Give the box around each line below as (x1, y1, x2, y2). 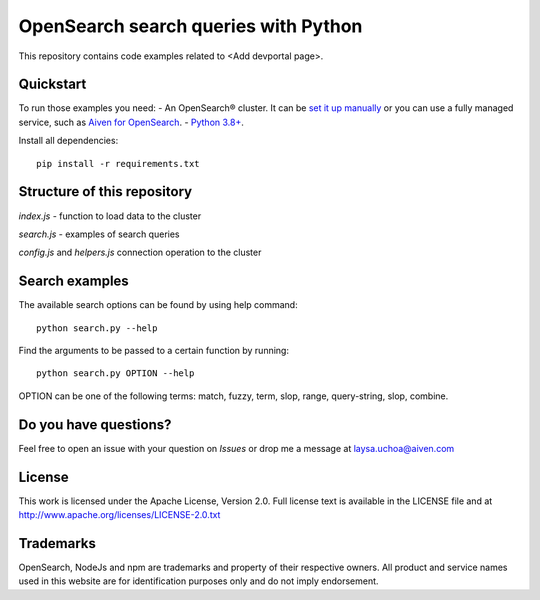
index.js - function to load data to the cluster (18, 210, 202, 222)
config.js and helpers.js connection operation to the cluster (18, 246, 262, 259)
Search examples (18, 273, 129, 290)
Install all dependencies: (18, 135, 119, 147)
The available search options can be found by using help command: (18, 299, 299, 311)
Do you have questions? (18, 416, 172, 433)
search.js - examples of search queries (18, 228, 180, 240)
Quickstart (18, 76, 87, 93)
